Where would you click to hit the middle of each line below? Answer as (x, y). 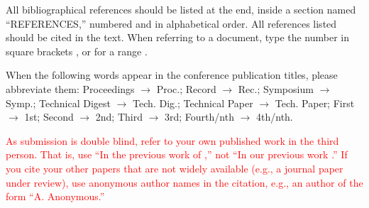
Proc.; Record (186, 88)
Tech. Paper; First (315, 103)
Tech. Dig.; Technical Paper (193, 103)
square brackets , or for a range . (77, 51)
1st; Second (49, 117)
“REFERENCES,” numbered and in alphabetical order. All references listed (171, 23)
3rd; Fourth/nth (199, 117)
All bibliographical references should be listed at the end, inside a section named (181, 9)
